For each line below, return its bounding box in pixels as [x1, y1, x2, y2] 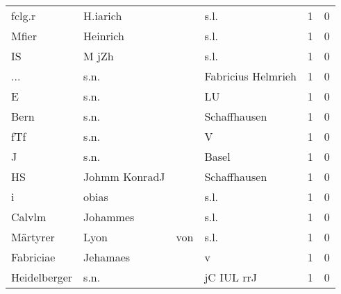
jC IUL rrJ [204, 269, 258, 285]
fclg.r [11, 8, 36, 24]
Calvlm [11, 209, 47, 225]
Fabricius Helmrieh [204, 68, 297, 84]
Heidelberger [11, 269, 73, 285]
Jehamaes [83, 249, 131, 265]
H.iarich [83, 8, 122, 24]
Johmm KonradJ [83, 168, 165, 184]
